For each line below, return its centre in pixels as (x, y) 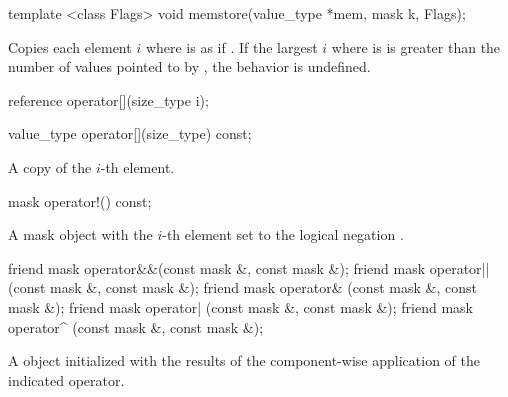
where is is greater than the (416, 46)
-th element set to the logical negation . (283, 234)
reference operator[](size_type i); (108, 99)
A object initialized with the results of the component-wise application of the (244, 360)
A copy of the (50, 166)
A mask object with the (80, 234)
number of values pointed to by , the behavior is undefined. (189, 66)
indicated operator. (66, 379)
